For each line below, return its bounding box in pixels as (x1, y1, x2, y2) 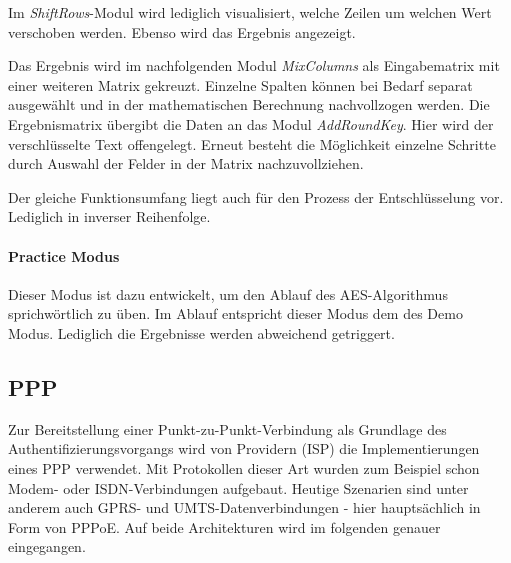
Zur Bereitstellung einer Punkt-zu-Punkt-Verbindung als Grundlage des (8, 418, 447, 439)
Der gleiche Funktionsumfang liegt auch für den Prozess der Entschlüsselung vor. (8, 186, 504, 207)
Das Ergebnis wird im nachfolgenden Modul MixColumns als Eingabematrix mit (8, 55, 500, 76)
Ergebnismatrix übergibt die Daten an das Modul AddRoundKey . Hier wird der (8, 113, 494, 134)
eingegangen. (8, 536, 86, 557)
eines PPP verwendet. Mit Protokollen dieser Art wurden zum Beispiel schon (8, 457, 480, 478)
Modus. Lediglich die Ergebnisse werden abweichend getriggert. (8, 322, 395, 343)
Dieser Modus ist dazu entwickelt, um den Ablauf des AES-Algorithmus (8, 283, 448, 304)
